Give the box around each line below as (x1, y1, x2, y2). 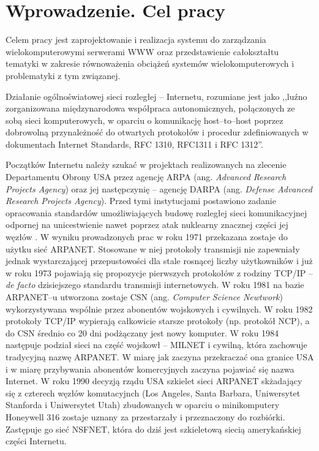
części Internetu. (6, 434, 67, 447)
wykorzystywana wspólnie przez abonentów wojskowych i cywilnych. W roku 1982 (6, 302, 313, 315)
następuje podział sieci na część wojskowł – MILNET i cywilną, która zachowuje (6, 338, 307, 351)
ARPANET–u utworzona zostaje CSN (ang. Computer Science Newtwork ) (6, 290, 283, 303)
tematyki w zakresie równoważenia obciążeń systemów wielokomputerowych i (6, 57, 295, 70)
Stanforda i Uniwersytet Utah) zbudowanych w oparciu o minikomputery (6, 398, 280, 411)
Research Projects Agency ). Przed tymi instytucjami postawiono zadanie (6, 194, 276, 207)
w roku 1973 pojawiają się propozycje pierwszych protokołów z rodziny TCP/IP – (6, 266, 313, 279)
